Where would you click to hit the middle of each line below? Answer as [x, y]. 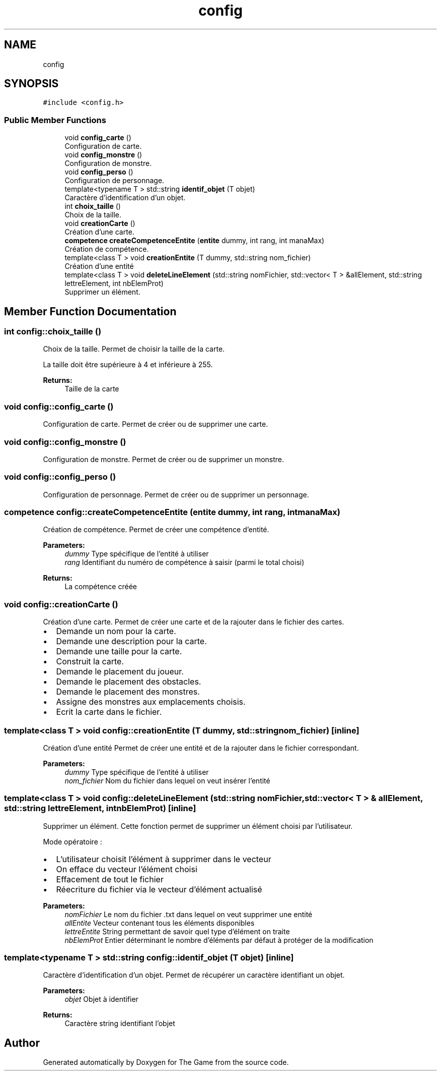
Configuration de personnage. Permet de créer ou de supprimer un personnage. [176, 494]
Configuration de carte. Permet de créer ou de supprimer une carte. [156, 424]
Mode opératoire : [72, 841]
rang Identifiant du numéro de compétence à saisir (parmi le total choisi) [185, 562]
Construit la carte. [90, 662]
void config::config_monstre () [65, 442]
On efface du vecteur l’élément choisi [127, 869]
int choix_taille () [93, 206]
